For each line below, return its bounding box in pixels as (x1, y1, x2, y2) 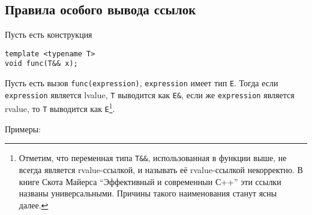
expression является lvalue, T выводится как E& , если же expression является (5, 88, 295, 101)
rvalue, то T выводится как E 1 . (5, 101, 115, 115)
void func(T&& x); (5, 59, 78, 68)
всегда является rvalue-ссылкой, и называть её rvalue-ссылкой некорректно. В (19, 163, 303, 175)
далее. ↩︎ (19, 198, 49, 211)
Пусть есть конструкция (5, 28, 92, 41)
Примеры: (5, 122, 41, 135)
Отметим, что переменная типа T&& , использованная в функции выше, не (19, 152, 287, 164)
